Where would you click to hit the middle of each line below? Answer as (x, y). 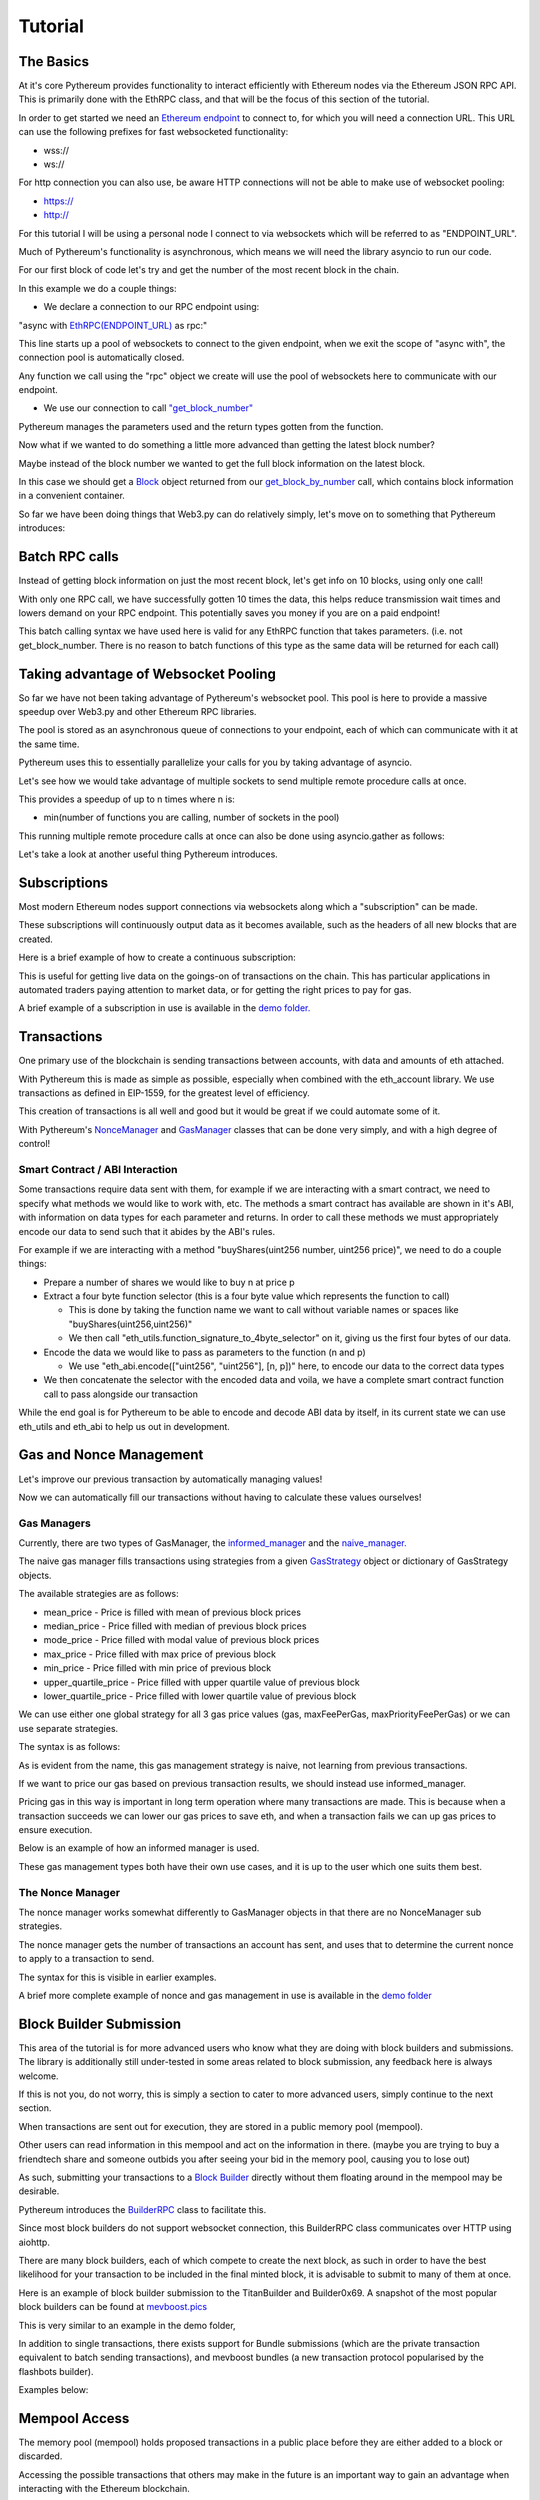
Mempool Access (74, 2418)
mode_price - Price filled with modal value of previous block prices (181, 1640)
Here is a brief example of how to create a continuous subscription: (157, 957)
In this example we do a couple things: (97, 288)
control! (34, 1144)
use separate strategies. (68, 1728)
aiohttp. (34, 2242)
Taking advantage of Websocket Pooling (147, 673)
